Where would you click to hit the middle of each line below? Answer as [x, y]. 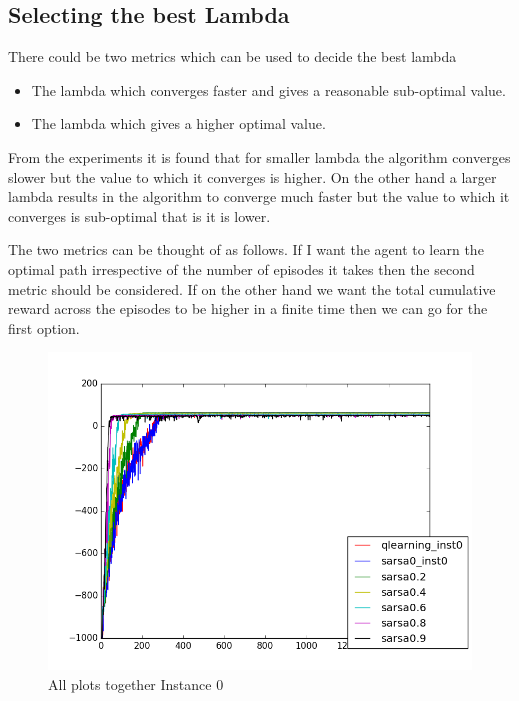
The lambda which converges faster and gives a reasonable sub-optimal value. [268, 89]
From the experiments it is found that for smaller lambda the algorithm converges [259, 156]
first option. [44, 327]
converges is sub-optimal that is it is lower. [139, 215]
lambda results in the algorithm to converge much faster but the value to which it [259, 196]
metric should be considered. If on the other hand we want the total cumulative [252, 288]
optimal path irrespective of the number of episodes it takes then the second [241, 268]
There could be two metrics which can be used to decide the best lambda [232, 56]
